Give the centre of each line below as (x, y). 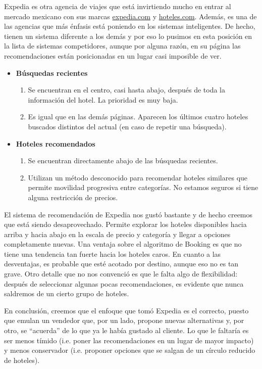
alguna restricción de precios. (73, 197)
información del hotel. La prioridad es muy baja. (103, 99)
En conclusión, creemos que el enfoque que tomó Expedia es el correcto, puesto (126, 310)
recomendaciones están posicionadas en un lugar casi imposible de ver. (113, 55)
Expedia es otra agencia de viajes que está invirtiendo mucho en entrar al (118, 6)
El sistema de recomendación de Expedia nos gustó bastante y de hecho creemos (128, 214)
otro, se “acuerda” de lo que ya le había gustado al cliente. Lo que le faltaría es (126, 330)
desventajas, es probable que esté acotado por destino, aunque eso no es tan (121, 264)
